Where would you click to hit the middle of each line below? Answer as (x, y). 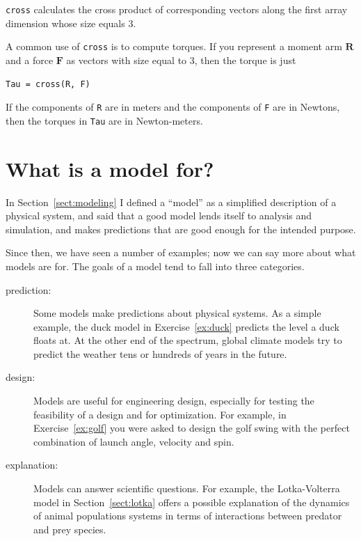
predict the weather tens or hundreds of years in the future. (160, 353)
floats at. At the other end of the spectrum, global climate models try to (188, 340)
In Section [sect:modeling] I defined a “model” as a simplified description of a (171, 202)
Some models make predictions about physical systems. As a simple (177, 313)
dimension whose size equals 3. (71, 23)
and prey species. (70, 529)
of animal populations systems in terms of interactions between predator (188, 516)
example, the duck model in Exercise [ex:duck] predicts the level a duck (186, 326)
